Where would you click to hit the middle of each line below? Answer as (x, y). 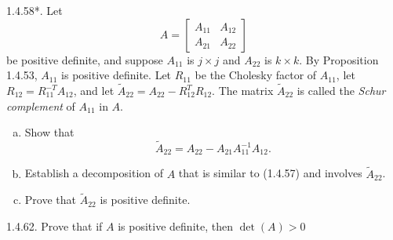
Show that (49, 132)
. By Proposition (339, 59)
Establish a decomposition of (94, 173)
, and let (94, 90)
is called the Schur (341, 90)
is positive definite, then (175, 226)
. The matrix (243, 90)
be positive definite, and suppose (85, 59)
